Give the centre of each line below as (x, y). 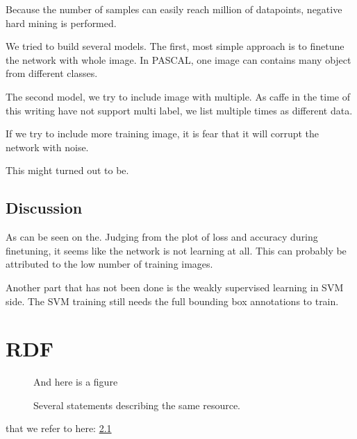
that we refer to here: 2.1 (59, 428)
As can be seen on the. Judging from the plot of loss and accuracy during (162, 237)
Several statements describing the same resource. (137, 405)
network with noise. (47, 147)
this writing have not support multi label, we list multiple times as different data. (179, 110)
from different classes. (52, 73)
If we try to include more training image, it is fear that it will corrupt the (163, 134)
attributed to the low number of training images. (109, 264)
